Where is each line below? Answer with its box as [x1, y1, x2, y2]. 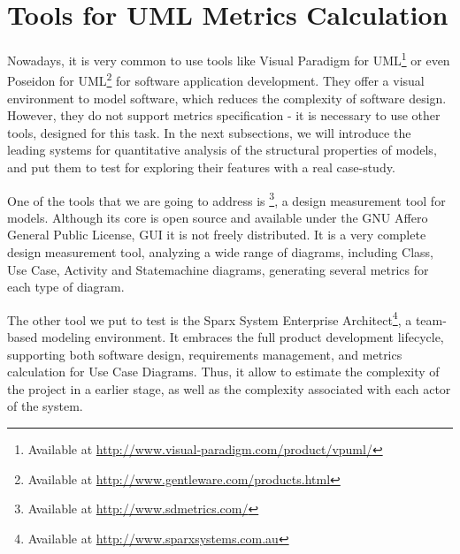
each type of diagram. [7, 277, 125, 296]
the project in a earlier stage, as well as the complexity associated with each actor [7, 379, 451, 398]
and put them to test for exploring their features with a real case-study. [7, 158, 395, 176]
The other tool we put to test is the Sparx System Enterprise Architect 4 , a [7, 307, 412, 329]
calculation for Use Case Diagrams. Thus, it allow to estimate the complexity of [7, 362, 440, 381]
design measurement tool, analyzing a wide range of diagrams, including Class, [7, 243, 433, 262]
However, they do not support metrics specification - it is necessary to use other [7, 106, 441, 125]
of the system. [7, 397, 83, 415]
